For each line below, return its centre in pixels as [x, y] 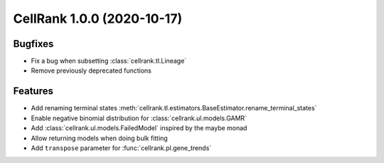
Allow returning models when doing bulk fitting [100, 138]
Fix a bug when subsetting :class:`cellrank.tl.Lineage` [109, 61]
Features [33, 91]
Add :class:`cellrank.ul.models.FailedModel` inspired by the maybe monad [139, 128]
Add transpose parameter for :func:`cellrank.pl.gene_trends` [121, 148]
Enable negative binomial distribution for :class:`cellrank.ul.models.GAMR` [139, 118]
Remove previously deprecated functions [91, 70]
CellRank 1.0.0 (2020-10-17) [98, 19]
